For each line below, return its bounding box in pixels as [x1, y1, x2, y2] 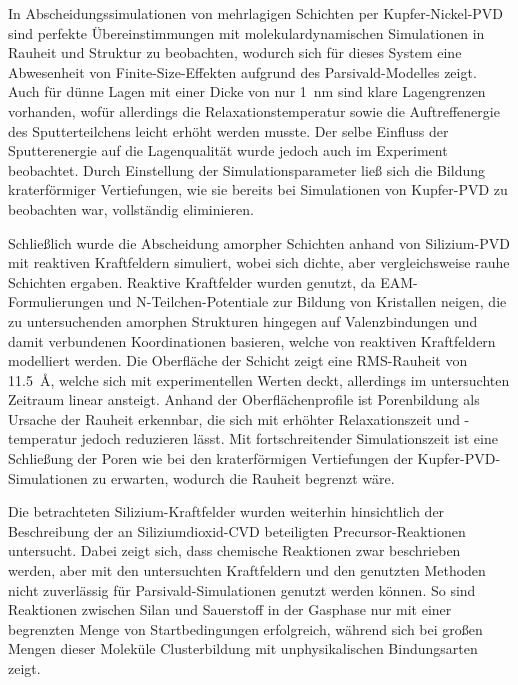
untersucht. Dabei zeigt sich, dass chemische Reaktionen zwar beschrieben [8, 540, 461, 561]
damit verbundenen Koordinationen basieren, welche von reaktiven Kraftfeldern [8, 330, 496, 351]
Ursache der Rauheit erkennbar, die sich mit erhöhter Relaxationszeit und [8, 408, 460, 429]
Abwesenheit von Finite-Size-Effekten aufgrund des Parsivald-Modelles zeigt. [8, 61, 477, 82]
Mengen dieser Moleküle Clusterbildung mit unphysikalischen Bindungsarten [8, 638, 478, 659]
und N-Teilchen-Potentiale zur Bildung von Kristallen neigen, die [108, 291, 507, 312]
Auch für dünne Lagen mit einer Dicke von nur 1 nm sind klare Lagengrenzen [8, 81, 486, 102]
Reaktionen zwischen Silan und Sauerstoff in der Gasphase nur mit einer [8, 599, 452, 620]
